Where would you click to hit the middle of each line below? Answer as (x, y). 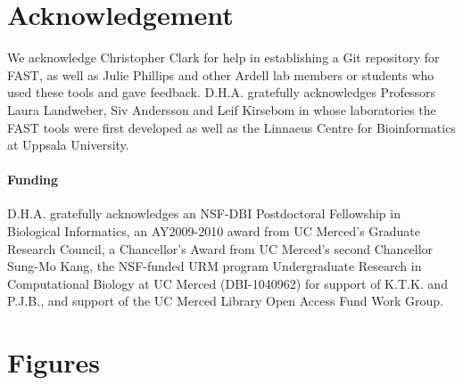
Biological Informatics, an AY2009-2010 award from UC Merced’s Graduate (214, 231)
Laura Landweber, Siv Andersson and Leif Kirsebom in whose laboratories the (222, 109)
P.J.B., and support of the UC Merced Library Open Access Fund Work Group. (225, 301)
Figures (54, 362)
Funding (33, 180)
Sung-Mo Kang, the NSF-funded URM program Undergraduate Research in (215, 266)
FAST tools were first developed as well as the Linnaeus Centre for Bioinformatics (231, 127)
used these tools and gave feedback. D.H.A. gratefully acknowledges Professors (222, 92)
